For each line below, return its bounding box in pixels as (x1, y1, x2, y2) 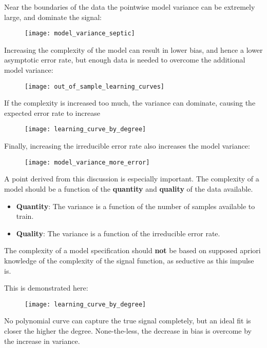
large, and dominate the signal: (4, 11, 102, 22)
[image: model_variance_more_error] (25, 158, 150, 166)
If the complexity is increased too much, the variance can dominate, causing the (4, 97, 256, 108)
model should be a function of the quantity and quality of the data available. (4, 183, 253, 194)
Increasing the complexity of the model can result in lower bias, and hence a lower (4, 44, 263, 55)
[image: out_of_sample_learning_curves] (25, 83, 165, 90)
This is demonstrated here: (4, 282, 88, 293)
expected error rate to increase (4, 107, 100, 118)
